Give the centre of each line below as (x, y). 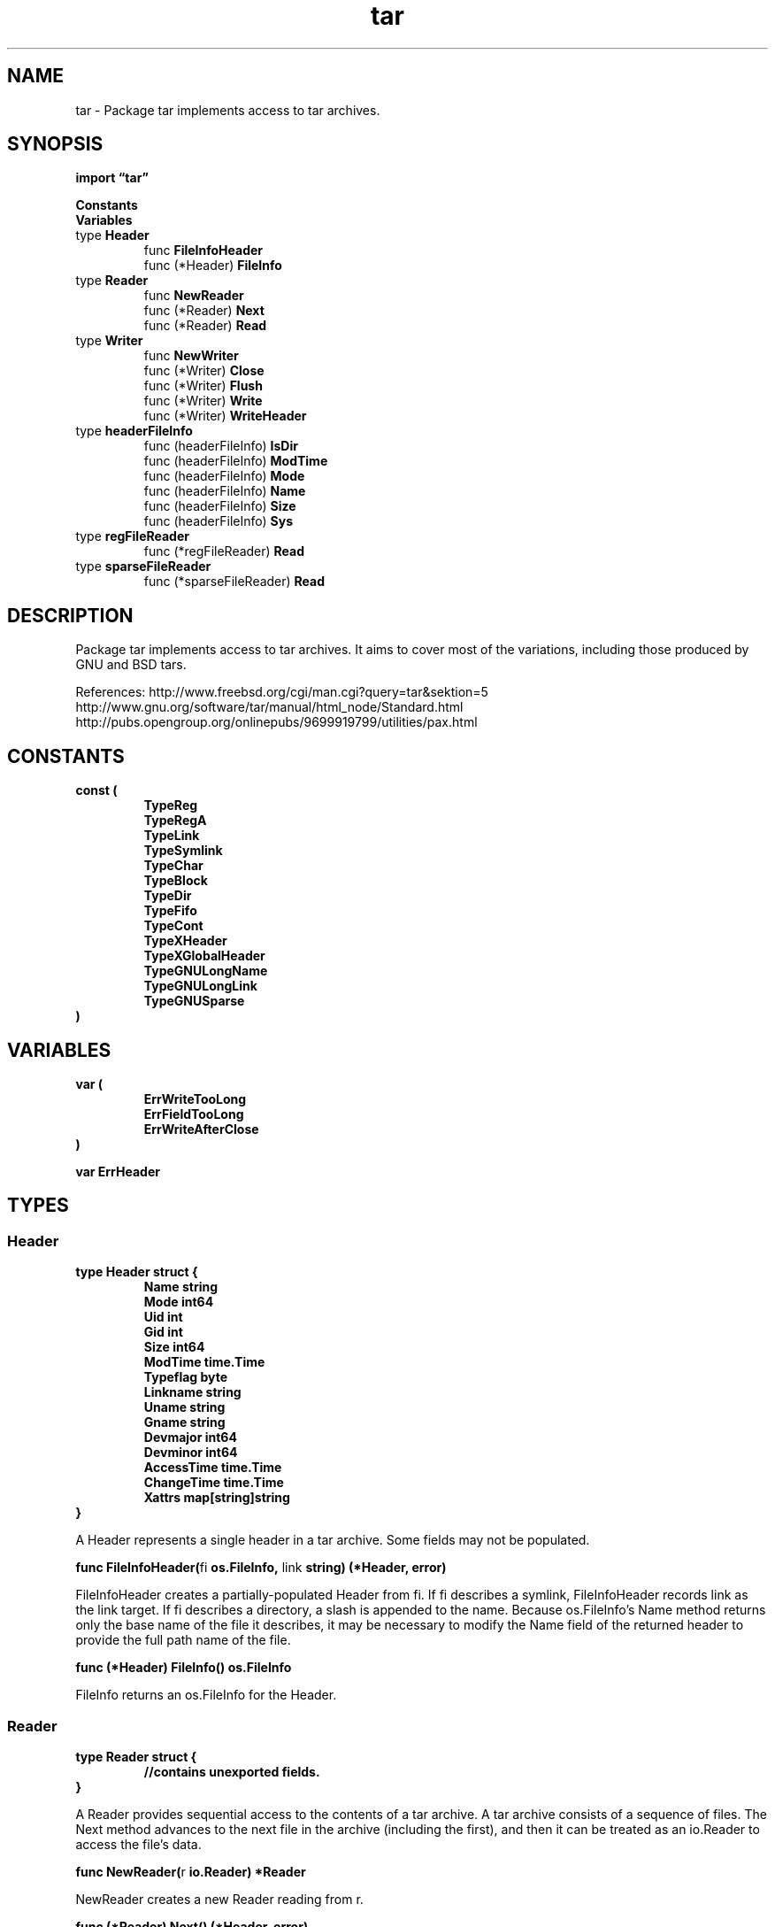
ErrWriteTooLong (195, 1098)
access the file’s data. (138, 1844)
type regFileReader (132, 536)
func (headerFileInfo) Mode (224, 476)
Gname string (184, 1422)
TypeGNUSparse (194, 1001)
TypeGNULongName (206, 971)
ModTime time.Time (204, 1362)
